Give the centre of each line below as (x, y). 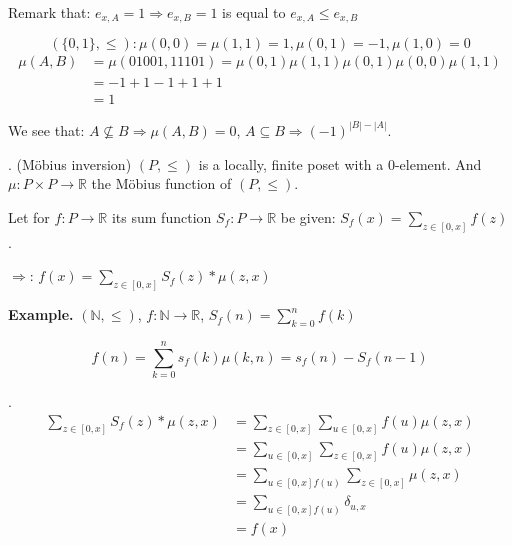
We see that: (46, 129)
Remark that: (49, 12)
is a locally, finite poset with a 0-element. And (340, 163)
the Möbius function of (161, 183)
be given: (308, 216)
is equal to (254, 12)
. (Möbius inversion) (70, 163)
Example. (41, 314)
